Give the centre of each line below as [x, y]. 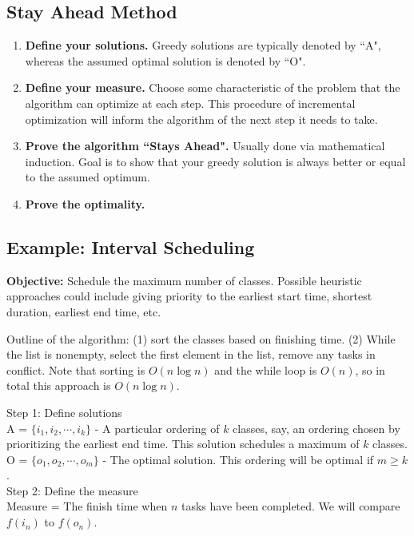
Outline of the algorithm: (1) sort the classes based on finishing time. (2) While [201, 338]
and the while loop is [266, 369]
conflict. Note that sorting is [76, 369]
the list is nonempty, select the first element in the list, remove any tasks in [191, 354]
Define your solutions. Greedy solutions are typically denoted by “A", [203, 45]
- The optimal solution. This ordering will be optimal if [238, 459]
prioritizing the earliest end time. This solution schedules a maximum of [183, 444]
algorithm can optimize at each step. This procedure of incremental [190, 103]
